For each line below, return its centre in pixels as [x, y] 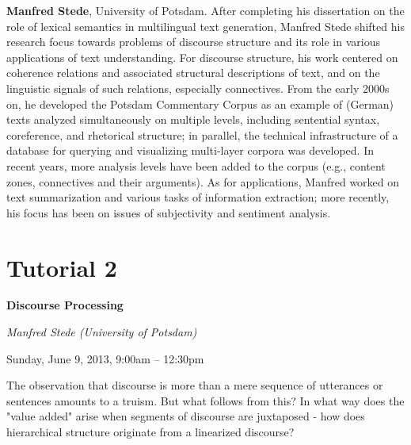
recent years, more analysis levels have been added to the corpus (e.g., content [196, 165]
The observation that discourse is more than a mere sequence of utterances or [195, 385]
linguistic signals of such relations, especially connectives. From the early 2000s [198, 88]
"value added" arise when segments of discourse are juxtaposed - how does [186, 416]
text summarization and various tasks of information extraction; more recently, [198, 197]
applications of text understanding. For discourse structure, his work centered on [202, 57]
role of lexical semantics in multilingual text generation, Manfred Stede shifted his [205, 26]
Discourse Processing [65, 305]
